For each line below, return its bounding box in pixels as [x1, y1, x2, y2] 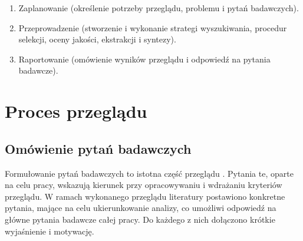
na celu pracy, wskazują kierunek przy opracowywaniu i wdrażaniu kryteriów [5, 179, 282, 191]
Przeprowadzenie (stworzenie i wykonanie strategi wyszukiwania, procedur [18, 21, 287, 34]
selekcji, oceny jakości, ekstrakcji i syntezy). [18, 33, 176, 45]
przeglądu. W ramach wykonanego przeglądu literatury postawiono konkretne [5, 190, 285, 202]
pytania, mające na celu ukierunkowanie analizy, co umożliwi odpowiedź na [5, 202, 276, 214]
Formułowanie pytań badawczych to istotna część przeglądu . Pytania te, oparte [5, 167, 294, 179]
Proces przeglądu [5, 99, 147, 123]
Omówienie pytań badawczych [5, 139, 192, 157]
